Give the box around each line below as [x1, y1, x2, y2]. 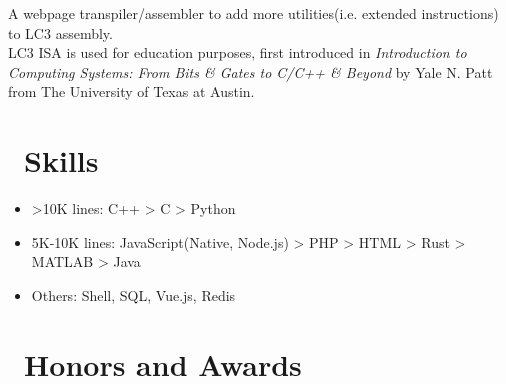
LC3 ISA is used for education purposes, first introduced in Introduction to [8, 42, 467, 63]
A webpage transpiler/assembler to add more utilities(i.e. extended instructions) [8, 3, 499, 23]
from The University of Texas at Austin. [8, 81, 255, 102]
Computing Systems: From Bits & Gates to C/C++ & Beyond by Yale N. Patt [8, 61, 493, 82]
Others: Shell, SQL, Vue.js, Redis [31, 284, 236, 305]
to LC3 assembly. [8, 22, 113, 43]
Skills [24, 140, 99, 181]
